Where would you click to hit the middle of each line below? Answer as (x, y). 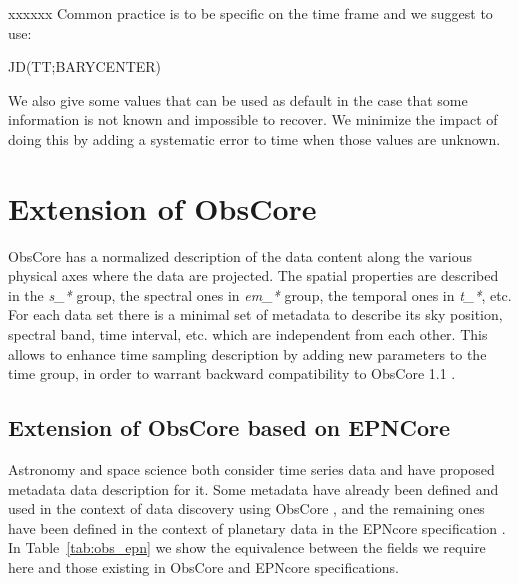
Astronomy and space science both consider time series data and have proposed (251, 469)
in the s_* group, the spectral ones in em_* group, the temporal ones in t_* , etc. (260, 294)
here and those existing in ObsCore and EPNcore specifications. (203, 567)
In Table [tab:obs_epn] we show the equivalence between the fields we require (247, 547)
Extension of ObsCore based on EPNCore (229, 427)
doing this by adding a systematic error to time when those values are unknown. (254, 138)
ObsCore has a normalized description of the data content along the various (240, 255)
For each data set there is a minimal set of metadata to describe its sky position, (255, 314)
